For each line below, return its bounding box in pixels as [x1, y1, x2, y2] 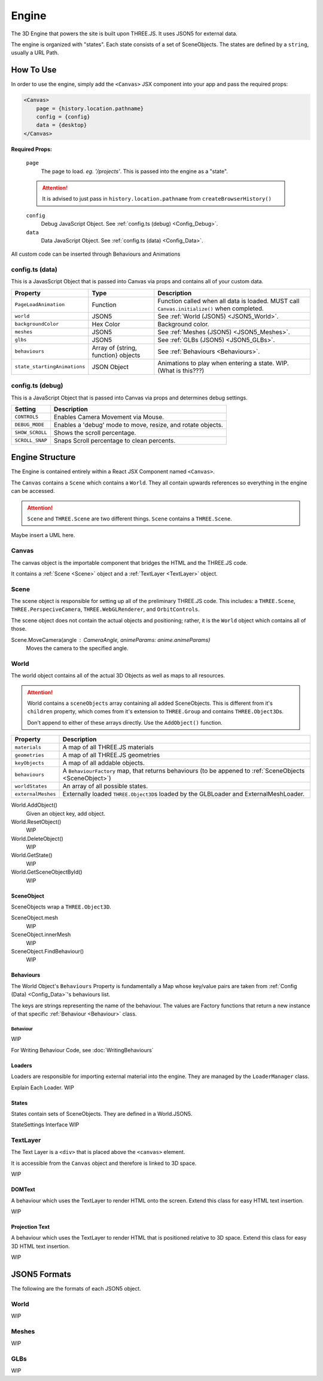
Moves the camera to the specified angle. [26, 644, 129, 652]
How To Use [11, 65, 57, 75]
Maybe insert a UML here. [11, 532, 75, 539]
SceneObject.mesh [11, 914, 59, 922]
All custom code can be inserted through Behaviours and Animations [11, 250, 181, 258]
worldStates [14, 783, 47, 789]
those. [11, 625, 27, 632]
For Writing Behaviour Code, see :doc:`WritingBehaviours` [11, 1046, 154, 1053]
